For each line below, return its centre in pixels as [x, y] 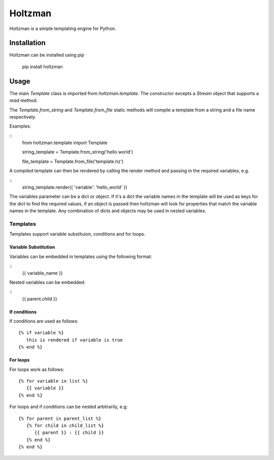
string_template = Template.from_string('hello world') [78, 152]
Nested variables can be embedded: [47, 282]
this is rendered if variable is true [74, 340]
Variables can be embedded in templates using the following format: [81, 256]
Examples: [20, 126]
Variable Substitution [32, 247]
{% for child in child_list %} [65, 426]
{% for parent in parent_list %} [60, 418]
